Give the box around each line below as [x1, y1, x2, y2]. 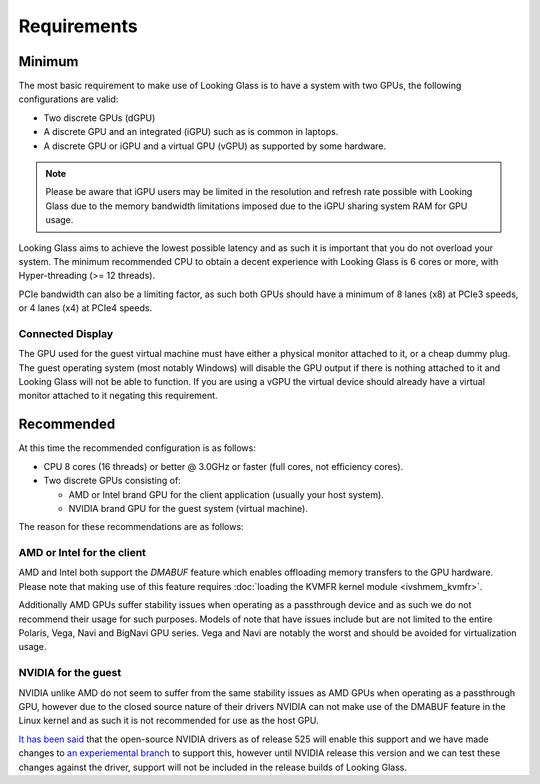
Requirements [18, 15, 139, 37]
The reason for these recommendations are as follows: [18, 521, 244, 533]
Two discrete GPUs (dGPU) [43, 111, 156, 124]
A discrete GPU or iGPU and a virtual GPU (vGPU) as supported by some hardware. [43, 140, 387, 152]
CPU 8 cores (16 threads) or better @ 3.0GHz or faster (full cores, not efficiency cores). [43, 460, 404, 472]
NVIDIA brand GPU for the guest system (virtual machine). [68, 502, 309, 514]
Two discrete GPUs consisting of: [43, 475, 182, 487]
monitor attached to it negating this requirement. [18, 390, 219, 402]
